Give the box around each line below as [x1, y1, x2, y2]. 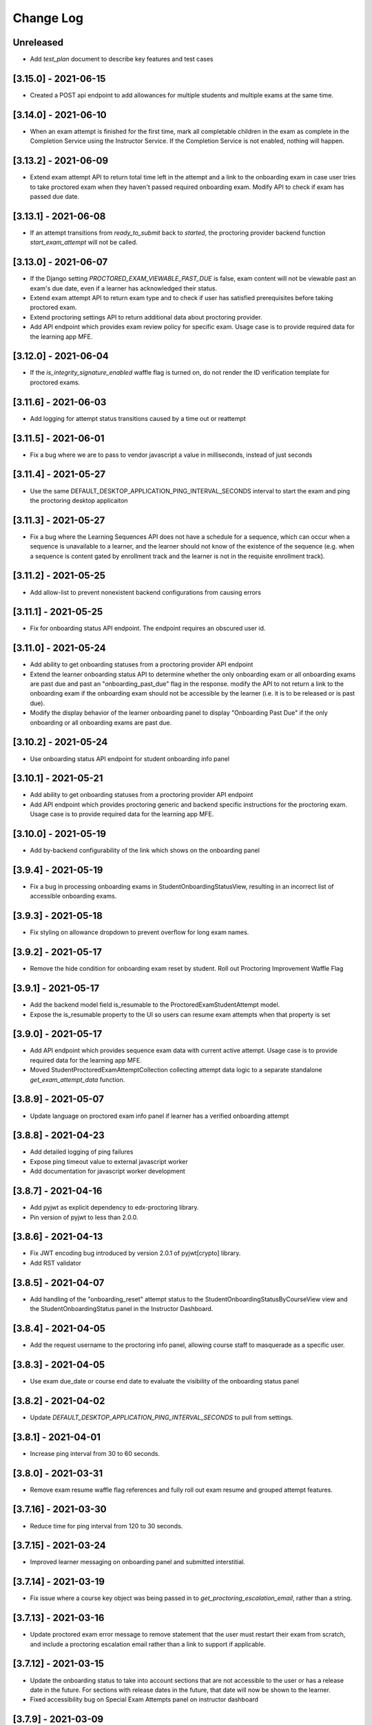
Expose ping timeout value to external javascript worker [30, 1157, 189, 1165]
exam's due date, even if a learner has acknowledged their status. [30, 284, 218, 293]
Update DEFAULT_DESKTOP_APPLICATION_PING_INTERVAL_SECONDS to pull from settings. [30, 1413, 293, 1421]
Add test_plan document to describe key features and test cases [30, 55, 214, 63]
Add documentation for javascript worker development [30, 1167, 185, 1176]
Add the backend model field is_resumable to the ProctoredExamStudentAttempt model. [30, 1000, 280, 1009]
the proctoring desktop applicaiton [30, 496, 128, 504]
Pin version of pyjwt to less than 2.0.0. [30, 1213, 138, 1221]
